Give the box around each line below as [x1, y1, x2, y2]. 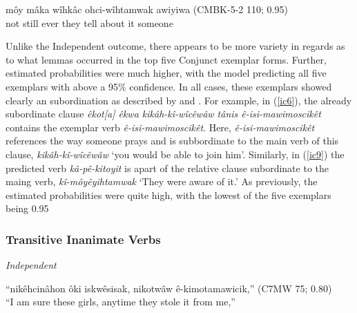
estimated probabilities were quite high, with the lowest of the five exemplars [6, 187, 331, 202]
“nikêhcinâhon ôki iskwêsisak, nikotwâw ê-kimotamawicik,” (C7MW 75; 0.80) [6, 281, 332, 295]
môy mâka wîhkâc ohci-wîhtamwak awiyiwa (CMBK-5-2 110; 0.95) [6, 2, 288, 16]
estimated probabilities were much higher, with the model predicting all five [6, 66, 327, 80]
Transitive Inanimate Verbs [6, 230, 161, 247]
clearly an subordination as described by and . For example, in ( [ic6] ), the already [6, 93, 352, 107]
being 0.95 [6, 201, 49, 216]
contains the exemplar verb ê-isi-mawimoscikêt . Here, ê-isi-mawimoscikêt [6, 120, 315, 134]
